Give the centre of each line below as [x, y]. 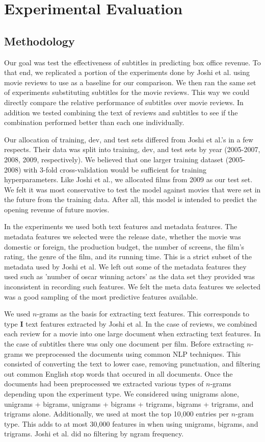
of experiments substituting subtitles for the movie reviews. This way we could [127, 92]
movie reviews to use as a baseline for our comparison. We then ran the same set [130, 82]
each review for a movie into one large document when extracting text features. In [132, 334]
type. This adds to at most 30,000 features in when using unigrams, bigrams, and [131, 423]
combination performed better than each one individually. [94, 122]
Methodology [39, 41]
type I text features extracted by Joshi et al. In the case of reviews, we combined [131, 323]
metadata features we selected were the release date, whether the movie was [123, 237]
